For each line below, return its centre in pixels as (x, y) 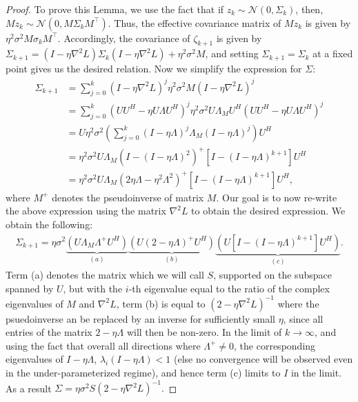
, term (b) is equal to (161, 303)
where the (298, 303)
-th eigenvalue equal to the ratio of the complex (229, 288)
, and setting (232, 53)
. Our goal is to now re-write (277, 197)
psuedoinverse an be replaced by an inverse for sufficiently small (140, 318)
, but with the (93, 288)
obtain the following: (49, 224)
